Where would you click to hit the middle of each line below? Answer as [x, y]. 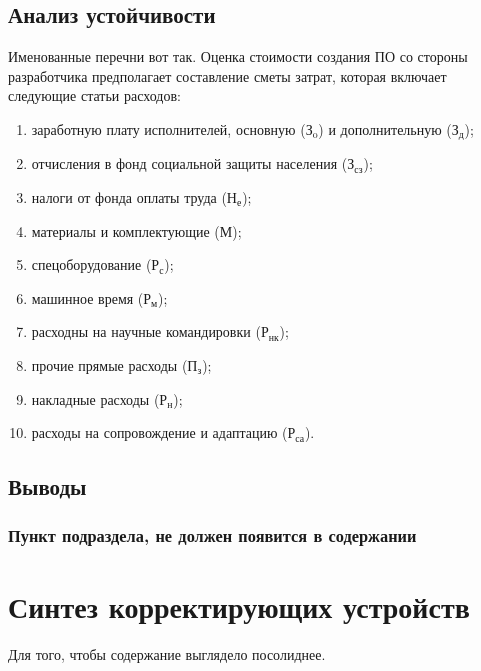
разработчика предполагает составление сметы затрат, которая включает [227, 75]
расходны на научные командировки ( [146, 331]
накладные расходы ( [95, 398]
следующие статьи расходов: [94, 95]
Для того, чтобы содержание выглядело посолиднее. [167, 653]
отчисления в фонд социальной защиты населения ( [189, 163]
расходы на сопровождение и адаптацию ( [159, 432]
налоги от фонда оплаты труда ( [129, 197]
